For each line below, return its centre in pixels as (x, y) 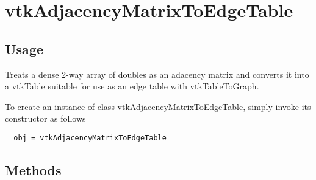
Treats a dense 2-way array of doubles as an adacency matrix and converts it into (157, 74)
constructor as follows (45, 118)
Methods (33, 170)
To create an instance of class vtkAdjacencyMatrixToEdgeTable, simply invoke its (158, 106)
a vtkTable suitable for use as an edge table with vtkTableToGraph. (132, 86)
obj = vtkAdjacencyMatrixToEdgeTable (90, 138)
